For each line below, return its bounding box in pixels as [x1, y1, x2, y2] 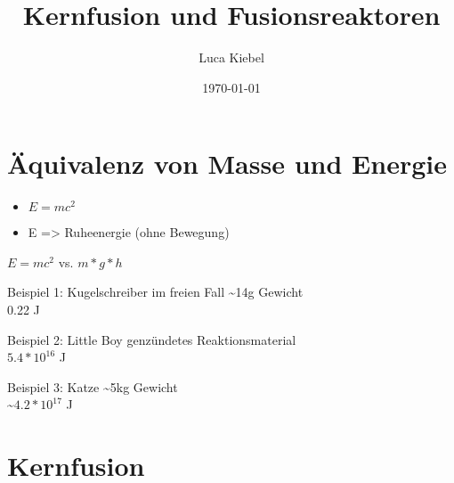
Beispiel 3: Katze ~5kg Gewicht [7, 377, 178, 396]
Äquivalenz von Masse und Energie [7, 145, 447, 182]
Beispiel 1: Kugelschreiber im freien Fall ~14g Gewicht [7, 282, 304, 301]
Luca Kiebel [199, 48, 264, 67]
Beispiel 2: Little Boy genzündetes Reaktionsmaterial [7, 330, 296, 348]
